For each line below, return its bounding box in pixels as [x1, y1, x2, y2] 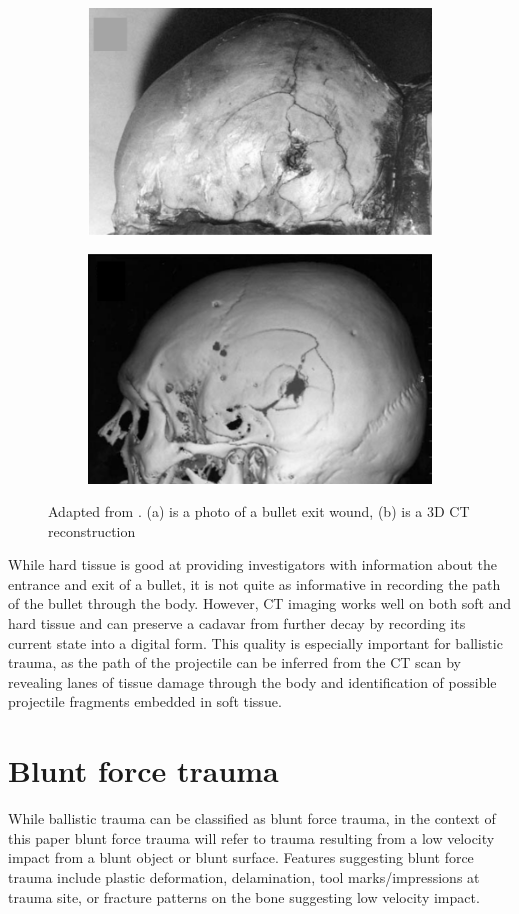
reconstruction [48, 520, 136, 541]
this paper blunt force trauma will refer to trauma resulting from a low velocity [8, 827, 495, 848]
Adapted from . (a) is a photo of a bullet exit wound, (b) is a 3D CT [48, 501, 470, 522]
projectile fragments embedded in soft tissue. [8, 691, 282, 712]
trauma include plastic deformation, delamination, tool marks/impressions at [8, 866, 480, 887]
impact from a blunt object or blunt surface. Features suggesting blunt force [8, 847, 474, 868]
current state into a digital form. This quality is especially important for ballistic [8, 632, 503, 653]
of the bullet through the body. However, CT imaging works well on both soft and [8, 593, 512, 614]
